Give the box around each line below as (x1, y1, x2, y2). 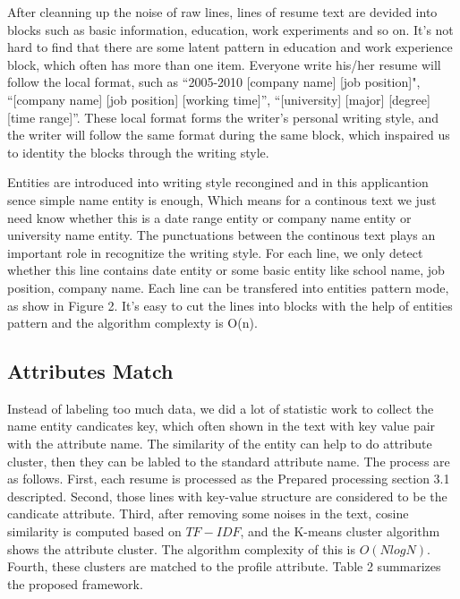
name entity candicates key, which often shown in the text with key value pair (7, 416, 436, 435)
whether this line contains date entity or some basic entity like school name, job (7, 261, 445, 279)
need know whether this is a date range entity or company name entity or (7, 208, 412, 227)
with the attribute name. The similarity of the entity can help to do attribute (7, 434, 432, 453)
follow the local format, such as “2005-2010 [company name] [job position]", (7, 73, 421, 91)
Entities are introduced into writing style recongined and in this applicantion (7, 173, 429, 192)
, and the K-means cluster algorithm (240, 522, 440, 541)
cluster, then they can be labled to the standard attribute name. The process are (7, 451, 450, 470)
